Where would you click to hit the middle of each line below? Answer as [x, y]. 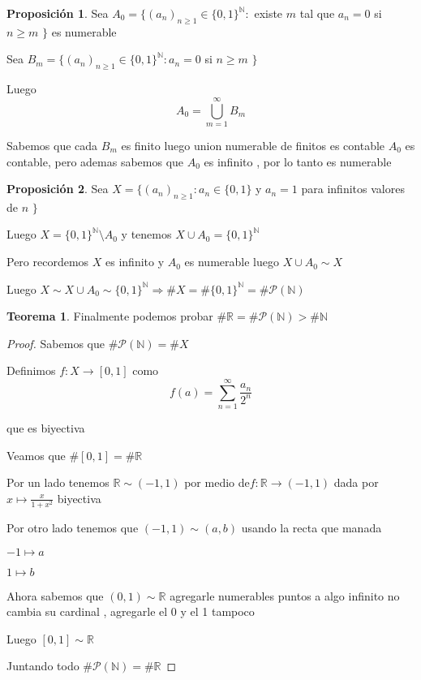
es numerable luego [232, 262]
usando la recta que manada [311, 528]
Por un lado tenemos [58, 482]
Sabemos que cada [52, 145]
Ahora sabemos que [55, 595]
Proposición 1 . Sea [58, 13]
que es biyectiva [46, 428]
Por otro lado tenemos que [73, 528]
